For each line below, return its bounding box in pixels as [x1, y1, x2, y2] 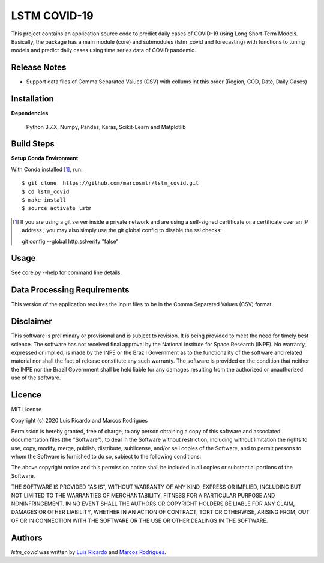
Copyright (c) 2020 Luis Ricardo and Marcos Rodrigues [11, 417, 148, 424]
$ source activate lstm [22, 205, 92, 212]
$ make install [22, 197, 67, 203]
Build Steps [11, 139, 55, 149]
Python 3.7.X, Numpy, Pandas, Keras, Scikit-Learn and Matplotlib [26, 123, 186, 130]
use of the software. [11, 374, 61, 381]
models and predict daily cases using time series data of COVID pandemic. [11, 47, 196, 54]
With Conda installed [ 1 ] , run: [11, 166, 83, 173]
